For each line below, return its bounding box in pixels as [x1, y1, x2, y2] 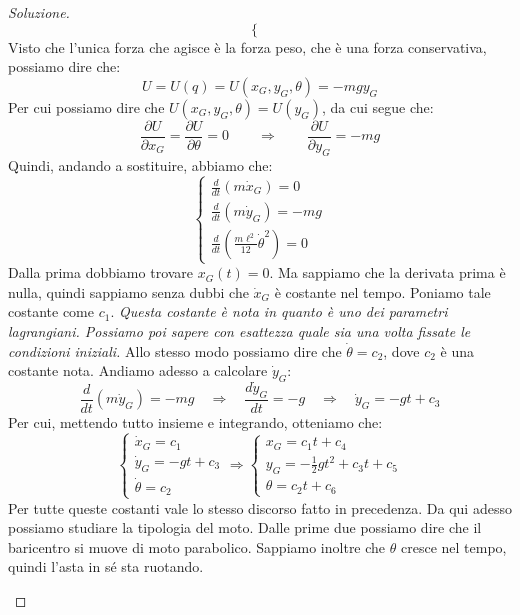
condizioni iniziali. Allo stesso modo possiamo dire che [8, 340, 342, 361]
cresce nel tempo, [400, 536, 507, 557]
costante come [8, 301, 94, 322]
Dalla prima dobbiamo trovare [8, 262, 194, 283]
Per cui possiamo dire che [8, 96, 165, 117]
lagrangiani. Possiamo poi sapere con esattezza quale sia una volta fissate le [8, 320, 471, 341]
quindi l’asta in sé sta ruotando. [8, 556, 204, 577]
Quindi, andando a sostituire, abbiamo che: [8, 154, 273, 175]
